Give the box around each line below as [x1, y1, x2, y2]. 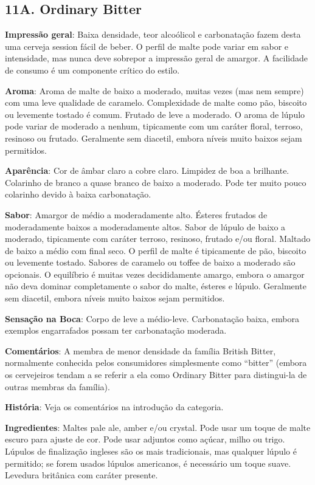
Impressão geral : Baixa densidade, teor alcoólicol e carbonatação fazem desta [5, 28, 301, 41]
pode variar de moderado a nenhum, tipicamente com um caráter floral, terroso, [5, 120, 303, 132]
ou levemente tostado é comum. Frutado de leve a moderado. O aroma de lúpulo [5, 108, 305, 120]
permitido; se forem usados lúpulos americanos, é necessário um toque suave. [5, 456, 291, 469]
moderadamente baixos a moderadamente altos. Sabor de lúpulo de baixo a [5, 220, 286, 233]
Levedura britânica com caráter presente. [5, 469, 158, 481]
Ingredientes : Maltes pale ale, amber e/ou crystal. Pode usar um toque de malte [5, 421, 311, 433]
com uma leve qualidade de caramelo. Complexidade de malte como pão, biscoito [5, 96, 307, 109]
